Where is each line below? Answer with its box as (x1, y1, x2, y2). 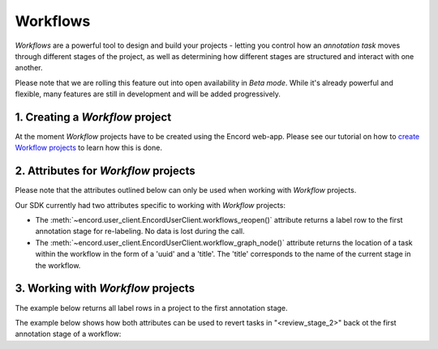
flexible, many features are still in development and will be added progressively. (15, 89, 281, 99)
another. (15, 63, 43, 73)
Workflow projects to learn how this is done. (15, 143, 162, 153)
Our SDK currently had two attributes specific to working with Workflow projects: (15, 200, 286, 210)
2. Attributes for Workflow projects (15, 164, 195, 178)
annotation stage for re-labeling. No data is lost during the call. (35, 227, 245, 236)
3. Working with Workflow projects (15, 282, 195, 296)
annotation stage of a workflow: (15, 329, 122, 339)
